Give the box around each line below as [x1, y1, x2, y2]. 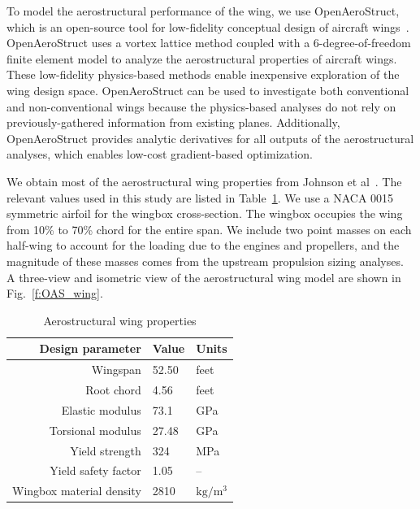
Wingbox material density [12, 482, 141, 499]
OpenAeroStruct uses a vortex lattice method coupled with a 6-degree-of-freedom [6, 34, 411, 51]
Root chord [85, 381, 141, 398]
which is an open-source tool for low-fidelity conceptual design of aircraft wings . [6, 18, 409, 35]
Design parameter [39, 340, 141, 357]
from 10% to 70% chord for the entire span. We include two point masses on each [6, 220, 412, 237]
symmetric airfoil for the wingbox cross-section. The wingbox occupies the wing [6, 205, 403, 222]
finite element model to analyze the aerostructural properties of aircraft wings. [6, 50, 397, 67]
